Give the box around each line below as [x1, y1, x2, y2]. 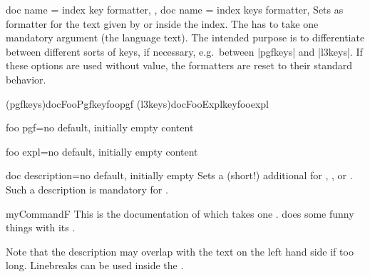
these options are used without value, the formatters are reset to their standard [6, 58, 353, 73]
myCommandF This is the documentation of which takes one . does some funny [6, 206, 354, 221]
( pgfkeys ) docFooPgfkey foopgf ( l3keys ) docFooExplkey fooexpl [6, 96, 269, 111]
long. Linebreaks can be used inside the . [6, 258, 184, 273]
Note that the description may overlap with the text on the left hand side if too [6, 243, 354, 258]
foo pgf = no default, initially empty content [6, 120, 194, 135]
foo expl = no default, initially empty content [6, 143, 198, 158]
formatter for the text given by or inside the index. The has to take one [6, 16, 319, 31]
